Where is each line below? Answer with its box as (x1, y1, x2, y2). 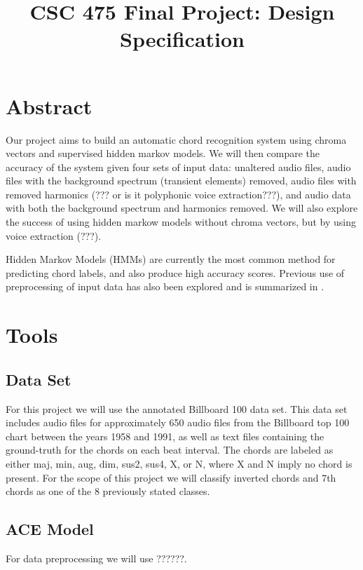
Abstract (6, 91, 93, 120)
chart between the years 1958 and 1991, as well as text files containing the (6, 428, 324, 443)
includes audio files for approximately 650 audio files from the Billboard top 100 (6, 415, 350, 430)
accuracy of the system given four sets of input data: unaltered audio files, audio (6, 159, 351, 174)
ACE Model (6, 518, 94, 540)
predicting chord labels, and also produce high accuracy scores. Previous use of (6, 265, 345, 280)
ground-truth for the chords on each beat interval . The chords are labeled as (6, 442, 334, 457)
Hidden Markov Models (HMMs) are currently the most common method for (6, 252, 336, 266)
